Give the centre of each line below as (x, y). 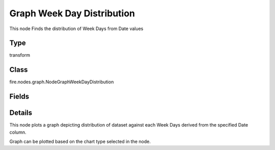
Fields (19, 97)
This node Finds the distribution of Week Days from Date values (76, 29)
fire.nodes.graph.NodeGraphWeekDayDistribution (62, 82)
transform (20, 55)
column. (18, 132)
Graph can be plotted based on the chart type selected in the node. (80, 142)
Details (21, 113)
